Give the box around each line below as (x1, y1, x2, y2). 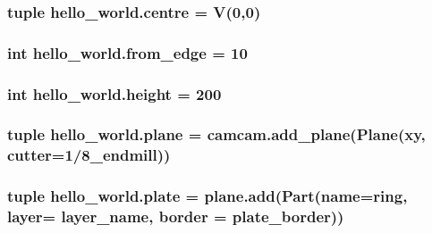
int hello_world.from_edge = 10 (7, 41, 248, 63)
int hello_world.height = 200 (7, 82, 222, 104)
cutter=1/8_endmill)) (7, 144, 171, 166)
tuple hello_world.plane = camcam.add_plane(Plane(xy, (7, 123, 426, 146)
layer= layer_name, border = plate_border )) (7, 205, 344, 228)
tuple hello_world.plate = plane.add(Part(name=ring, (7, 185, 408, 207)
